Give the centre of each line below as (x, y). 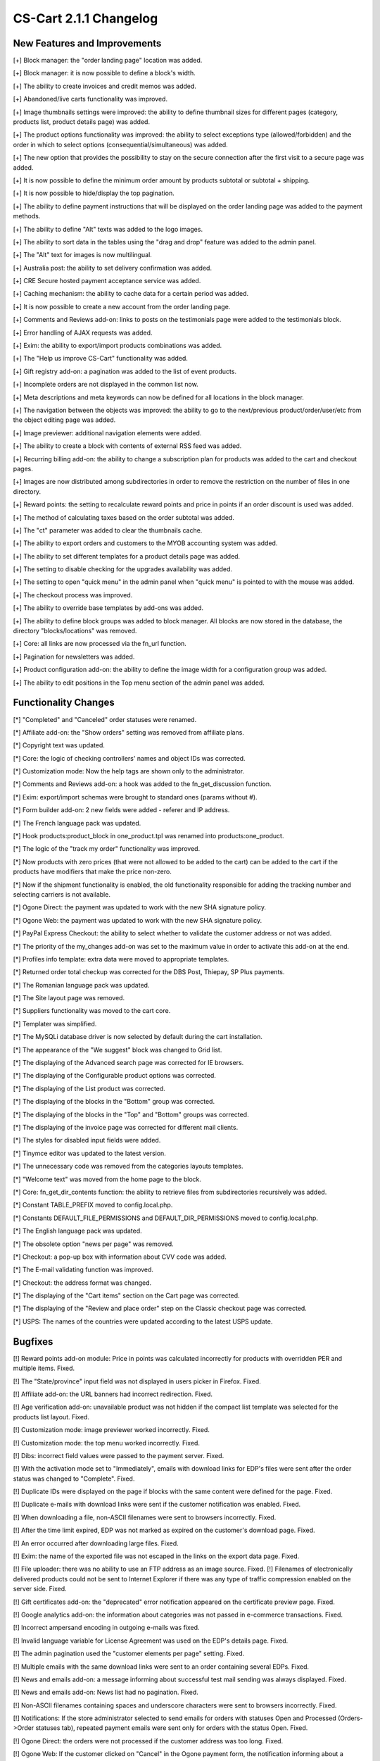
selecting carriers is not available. (62, 894)
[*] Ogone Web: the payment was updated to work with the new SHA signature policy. (138, 920)
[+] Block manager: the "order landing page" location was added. (108, 61)
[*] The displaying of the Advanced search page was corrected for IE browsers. (128, 1063)
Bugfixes (33, 1342)
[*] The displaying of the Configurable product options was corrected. (114, 1076)
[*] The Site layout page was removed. (69, 998)
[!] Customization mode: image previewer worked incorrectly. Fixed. (112, 1430)
